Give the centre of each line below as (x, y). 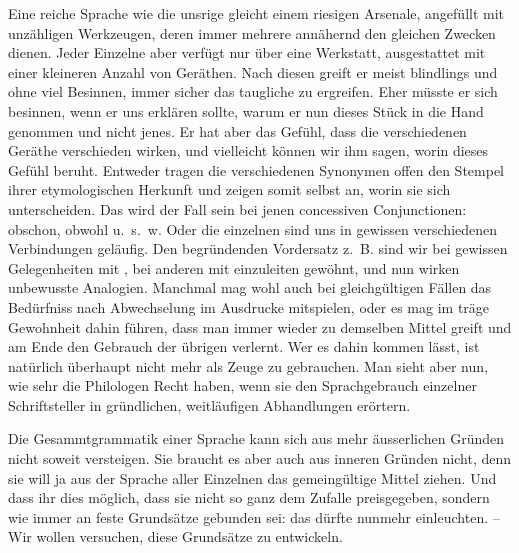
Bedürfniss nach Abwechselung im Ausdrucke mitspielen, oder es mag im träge (249, 306)
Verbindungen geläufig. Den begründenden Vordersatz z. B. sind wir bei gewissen (258, 248)
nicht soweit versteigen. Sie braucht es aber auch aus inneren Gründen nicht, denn (260, 458)
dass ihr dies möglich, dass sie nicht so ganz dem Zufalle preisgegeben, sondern (249, 497)
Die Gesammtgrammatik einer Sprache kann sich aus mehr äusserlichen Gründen (256, 438)
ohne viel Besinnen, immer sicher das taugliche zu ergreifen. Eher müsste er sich (253, 91)
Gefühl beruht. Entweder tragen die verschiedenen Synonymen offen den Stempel (256, 169)
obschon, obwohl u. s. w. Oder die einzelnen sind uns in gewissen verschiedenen (253, 228)
